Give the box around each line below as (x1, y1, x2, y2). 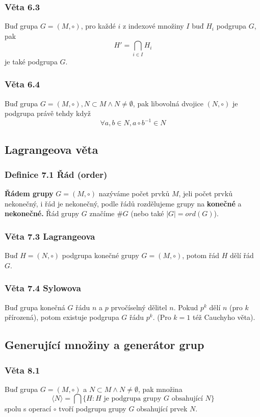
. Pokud (173, 302, 198, 312)
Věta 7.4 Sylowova (5, 282, 81, 294)
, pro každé (81, 20, 116, 31)
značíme (89, 208, 115, 219)
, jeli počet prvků (178, 188, 232, 199)
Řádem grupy (5, 188, 54, 199)
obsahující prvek (137, 403, 188, 414)
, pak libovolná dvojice (133, 98, 203, 108)
